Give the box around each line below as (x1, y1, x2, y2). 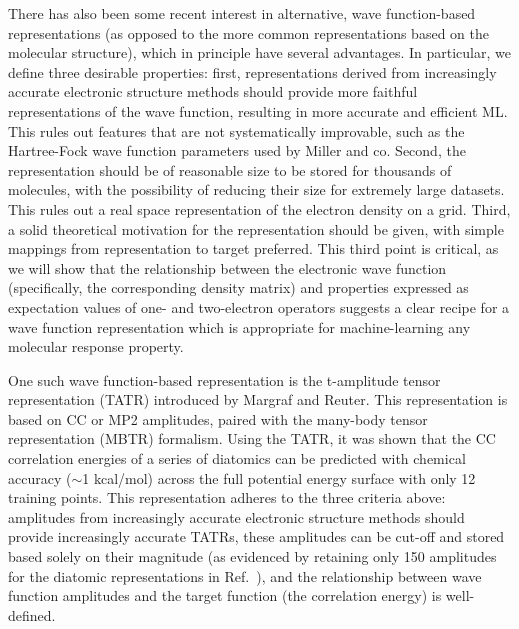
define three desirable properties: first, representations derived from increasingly (8, 61, 497, 82)
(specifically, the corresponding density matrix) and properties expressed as (8, 277, 469, 298)
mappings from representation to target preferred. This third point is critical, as (8, 238, 499, 259)
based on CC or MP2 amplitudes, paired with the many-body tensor (8, 408, 428, 429)
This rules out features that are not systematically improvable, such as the (8, 120, 465, 141)
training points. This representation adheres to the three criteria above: (8, 487, 446, 508)
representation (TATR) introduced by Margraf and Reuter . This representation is (8, 389, 508, 410)
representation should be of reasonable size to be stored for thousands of (8, 159, 452, 180)
